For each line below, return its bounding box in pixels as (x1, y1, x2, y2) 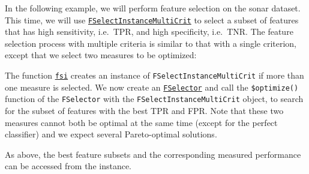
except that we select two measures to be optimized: (5, 49, 197, 61)
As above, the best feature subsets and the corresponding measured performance (5, 148, 301, 160)
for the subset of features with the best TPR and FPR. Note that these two (5, 104, 284, 116)
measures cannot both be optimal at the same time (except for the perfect (5, 116, 278, 128)
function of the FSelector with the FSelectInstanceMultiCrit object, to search (5, 92, 304, 105)
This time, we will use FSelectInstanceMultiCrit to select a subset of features (5, 13, 299, 26)
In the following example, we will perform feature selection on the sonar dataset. (5, 2, 301, 14)
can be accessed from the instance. (5, 160, 132, 172)
